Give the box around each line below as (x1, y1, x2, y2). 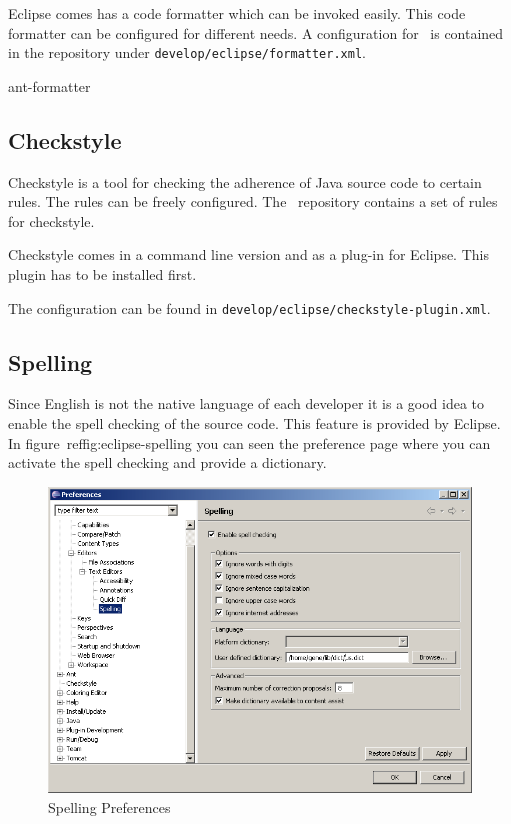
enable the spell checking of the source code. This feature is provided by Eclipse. (8, 413, 501, 434)
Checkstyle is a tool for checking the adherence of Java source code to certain (8, 171, 482, 192)
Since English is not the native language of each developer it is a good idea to (8, 393, 485, 414)
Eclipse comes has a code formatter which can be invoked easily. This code (8, 3, 466, 23)
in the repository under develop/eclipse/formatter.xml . (8, 42, 366, 63)
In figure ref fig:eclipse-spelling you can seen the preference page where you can (8, 432, 491, 453)
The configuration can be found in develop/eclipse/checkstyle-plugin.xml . (8, 297, 491, 318)
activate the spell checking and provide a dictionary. (8, 452, 327, 473)
